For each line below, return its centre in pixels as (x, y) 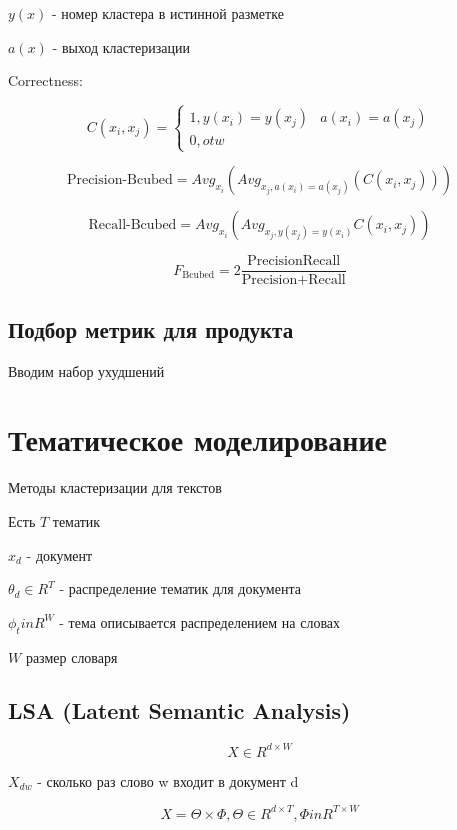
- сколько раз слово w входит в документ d (168, 780)
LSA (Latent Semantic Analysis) (179, 710)
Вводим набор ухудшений (86, 370)
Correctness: (45, 80)
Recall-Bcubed (132, 225)
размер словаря (71, 656)
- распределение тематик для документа (180, 588)
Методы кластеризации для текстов (115, 487)
